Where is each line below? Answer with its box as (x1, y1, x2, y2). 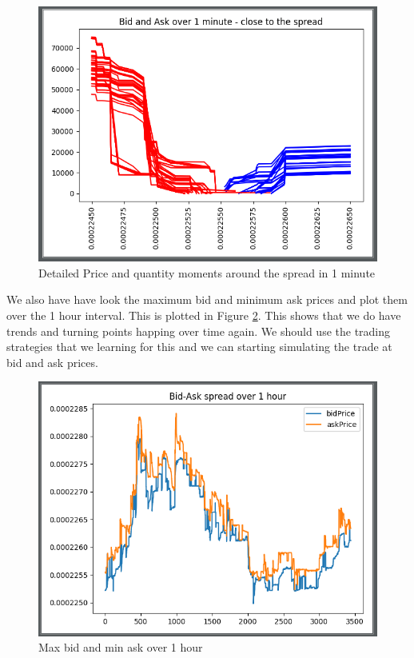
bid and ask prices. (6, 353, 98, 370)
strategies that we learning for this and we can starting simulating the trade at (6, 338, 392, 355)
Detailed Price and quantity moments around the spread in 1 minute (38, 264, 376, 281)
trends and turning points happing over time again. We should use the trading (6, 322, 391, 339)
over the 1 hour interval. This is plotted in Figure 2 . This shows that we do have (6, 306, 401, 323)
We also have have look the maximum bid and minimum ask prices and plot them (6, 291, 408, 308)
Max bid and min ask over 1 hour (38, 639, 203, 656)
